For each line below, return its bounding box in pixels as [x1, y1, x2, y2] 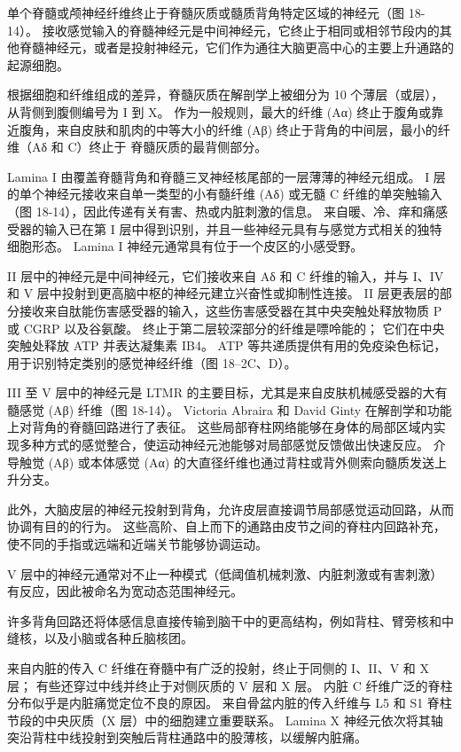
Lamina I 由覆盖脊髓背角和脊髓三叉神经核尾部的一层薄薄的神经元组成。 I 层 [7, 167, 446, 185]
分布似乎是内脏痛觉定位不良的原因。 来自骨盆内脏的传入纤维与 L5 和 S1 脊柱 [7, 693, 452, 712]
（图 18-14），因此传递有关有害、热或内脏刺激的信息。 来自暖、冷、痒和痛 [7, 201, 435, 220]
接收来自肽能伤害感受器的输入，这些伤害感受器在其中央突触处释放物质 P [19, 301, 442, 319]
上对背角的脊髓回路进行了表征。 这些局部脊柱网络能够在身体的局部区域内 [7, 418, 434, 436]
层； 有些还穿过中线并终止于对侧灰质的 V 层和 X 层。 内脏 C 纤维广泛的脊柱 [7, 676, 453, 694]
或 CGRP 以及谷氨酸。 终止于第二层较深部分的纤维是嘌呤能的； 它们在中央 [7, 318, 445, 337]
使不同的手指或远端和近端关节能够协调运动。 [7, 535, 268, 553]
